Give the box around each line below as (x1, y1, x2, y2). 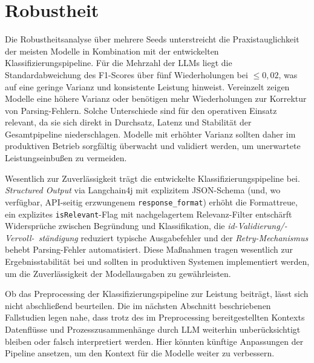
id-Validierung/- (227, 219, 287, 232)
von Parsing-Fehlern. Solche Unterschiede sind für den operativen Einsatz (5, 104, 277, 116)
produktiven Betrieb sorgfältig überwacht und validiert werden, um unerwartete (5, 139, 301, 152)
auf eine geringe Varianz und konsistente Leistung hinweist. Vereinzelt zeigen (5, 80, 290, 93)
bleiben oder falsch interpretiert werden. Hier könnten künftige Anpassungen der (5, 335, 304, 347)
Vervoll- (5, 231, 34, 244)
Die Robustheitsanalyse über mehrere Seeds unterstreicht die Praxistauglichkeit (5, 33, 299, 45)
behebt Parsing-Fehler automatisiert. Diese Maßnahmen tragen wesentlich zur (5, 243, 293, 256)
